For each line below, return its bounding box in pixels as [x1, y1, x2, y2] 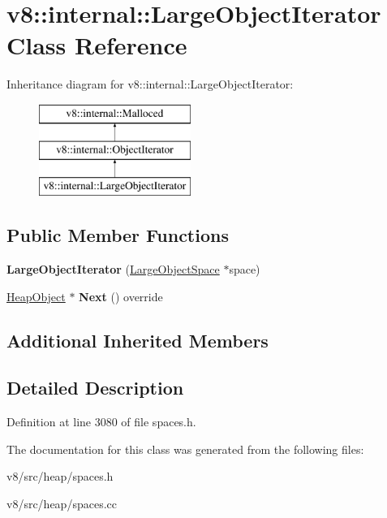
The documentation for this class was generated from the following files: [6, 440, 364, 457]
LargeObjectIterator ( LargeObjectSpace [6, 261, 220, 278]
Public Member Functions [6, 222, 229, 248]
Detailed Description [6, 375, 184, 400]
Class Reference [6, 28, 187, 62]
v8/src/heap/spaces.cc [6, 495, 117, 512]
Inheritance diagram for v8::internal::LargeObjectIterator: [6, 76, 294, 93]
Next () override [79, 287, 163, 304]
